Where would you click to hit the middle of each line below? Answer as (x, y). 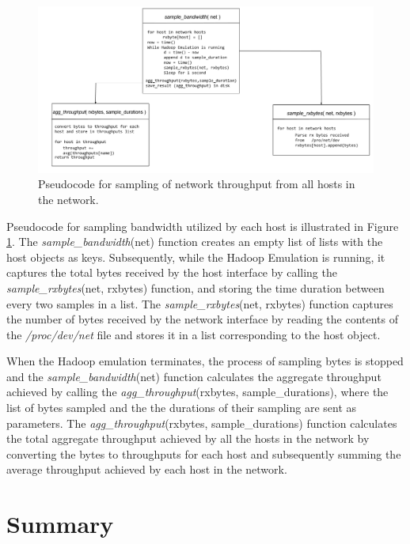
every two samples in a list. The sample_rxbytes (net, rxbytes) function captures (200, 303)
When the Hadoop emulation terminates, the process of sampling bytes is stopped (205, 361)
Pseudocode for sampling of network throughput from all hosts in (197, 184)
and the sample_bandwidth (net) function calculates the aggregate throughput (194, 376)
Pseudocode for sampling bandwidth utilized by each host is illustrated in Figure (203, 226)
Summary (60, 524)
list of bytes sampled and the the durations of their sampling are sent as (182, 408)
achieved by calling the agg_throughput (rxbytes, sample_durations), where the (197, 392)
